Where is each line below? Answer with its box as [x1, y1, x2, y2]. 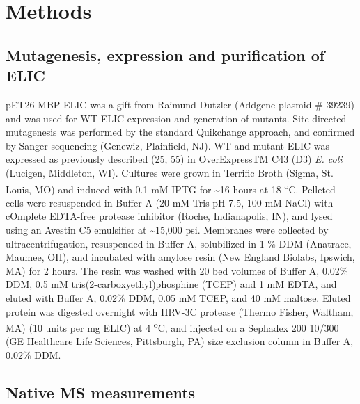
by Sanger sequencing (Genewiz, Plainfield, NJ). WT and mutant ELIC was [6, 138, 330, 152]
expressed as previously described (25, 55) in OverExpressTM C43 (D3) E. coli [6, 152, 343, 166]
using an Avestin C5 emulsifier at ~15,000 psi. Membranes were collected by [6, 222, 329, 236]
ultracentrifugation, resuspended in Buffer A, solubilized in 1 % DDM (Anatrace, [6, 236, 352, 250]
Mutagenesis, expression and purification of [6, 44, 325, 65]
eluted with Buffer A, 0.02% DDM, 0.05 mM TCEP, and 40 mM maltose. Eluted [6, 290, 351, 305]
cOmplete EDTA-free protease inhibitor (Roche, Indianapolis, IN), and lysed [6, 209, 333, 223]
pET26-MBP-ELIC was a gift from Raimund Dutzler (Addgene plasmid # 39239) [6, 97, 354, 111]
